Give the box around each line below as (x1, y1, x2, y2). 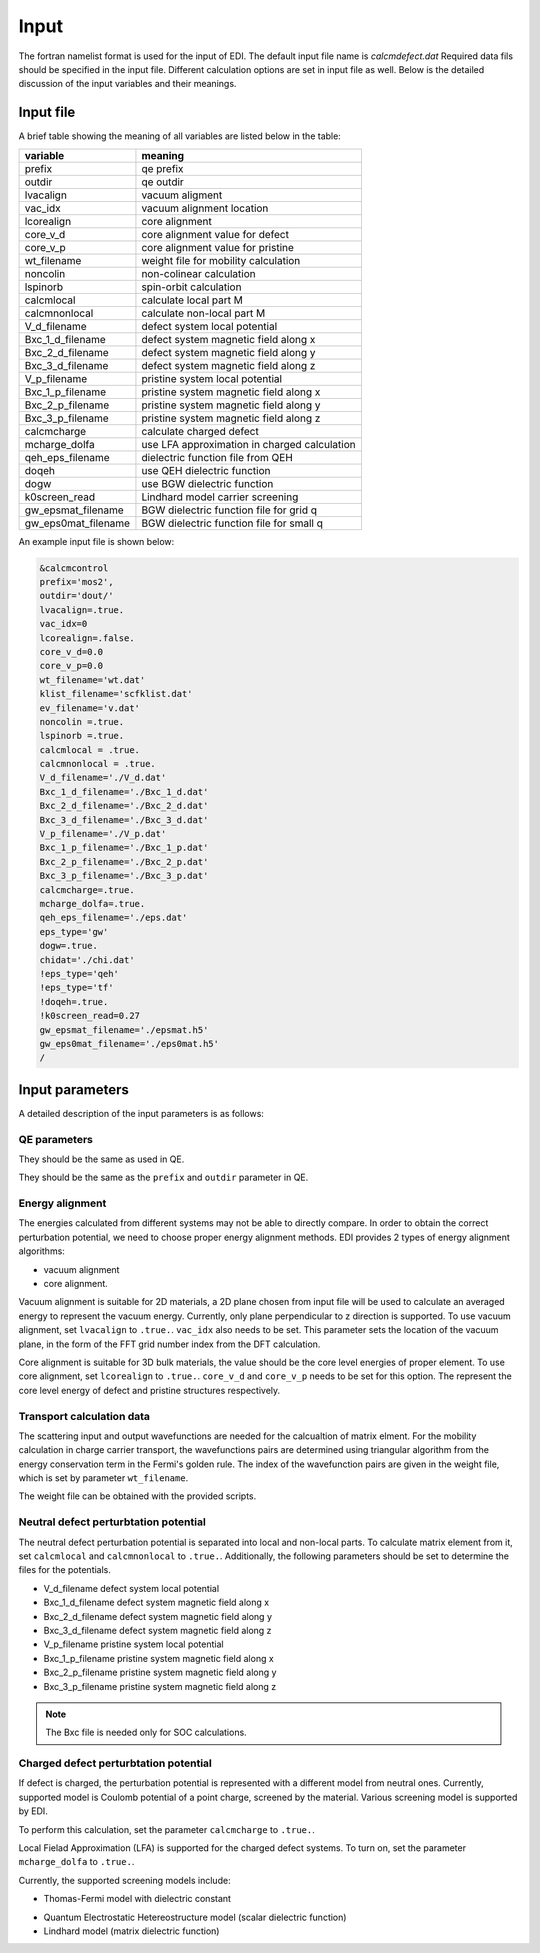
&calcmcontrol (39, 562, 109, 574)
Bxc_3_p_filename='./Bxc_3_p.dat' (39, 870, 209, 882)
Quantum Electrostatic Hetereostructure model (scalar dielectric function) (43, 1911, 347, 1923)
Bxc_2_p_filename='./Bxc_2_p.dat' (39, 856, 209, 867)
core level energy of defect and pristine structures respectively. (18, 1384, 281, 1396)
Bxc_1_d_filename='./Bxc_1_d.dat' (39, 786, 209, 797)
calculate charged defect (141, 424, 259, 438)
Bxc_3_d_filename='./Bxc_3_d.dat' (39, 814, 209, 825)
